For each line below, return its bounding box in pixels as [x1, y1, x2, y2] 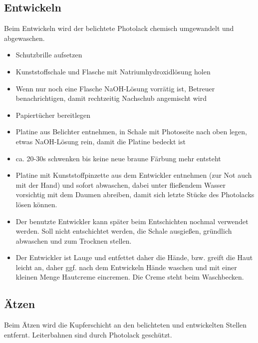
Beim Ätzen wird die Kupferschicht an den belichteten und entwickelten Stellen [4, 320, 247, 330]
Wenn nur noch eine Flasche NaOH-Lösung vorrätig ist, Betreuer [15, 83, 215, 93]
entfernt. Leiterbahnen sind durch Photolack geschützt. [4, 329, 172, 340]
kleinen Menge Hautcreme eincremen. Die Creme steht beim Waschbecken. [15, 272, 244, 282]
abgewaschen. [4, 32, 45, 43]
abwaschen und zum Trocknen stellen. [15, 235, 132, 246]
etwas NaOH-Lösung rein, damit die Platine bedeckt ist [15, 136, 186, 146]
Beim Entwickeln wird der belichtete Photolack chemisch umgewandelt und [4, 23, 234, 33]
